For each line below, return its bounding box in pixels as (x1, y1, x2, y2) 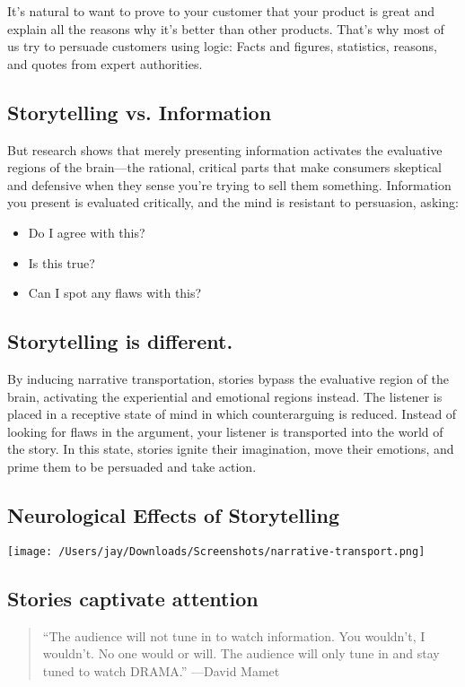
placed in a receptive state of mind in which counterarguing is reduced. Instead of (7, 404, 457, 423)
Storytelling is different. (7, 327, 233, 355)
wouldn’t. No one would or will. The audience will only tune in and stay (42, 644, 440, 663)
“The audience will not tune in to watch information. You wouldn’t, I (42, 626, 426, 645)
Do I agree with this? (28, 222, 145, 241)
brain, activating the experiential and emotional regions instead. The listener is (7, 387, 443, 405)
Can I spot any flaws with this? (28, 283, 202, 302)
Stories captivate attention (7, 584, 259, 612)
